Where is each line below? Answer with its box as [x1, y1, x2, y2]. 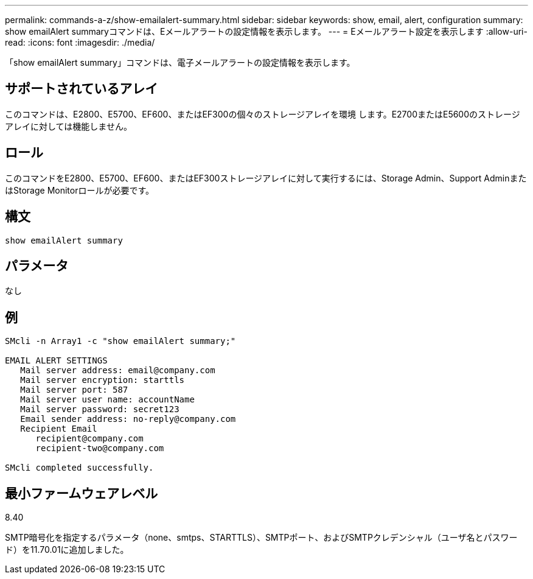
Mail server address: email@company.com [20, 365, 215, 376]
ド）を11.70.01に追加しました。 [5, 544, 129, 555]
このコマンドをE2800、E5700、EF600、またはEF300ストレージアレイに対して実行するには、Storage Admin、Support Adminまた [5, 172, 527, 183]
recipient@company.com [35, 433, 144, 444]
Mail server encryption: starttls [20, 375, 185, 385]
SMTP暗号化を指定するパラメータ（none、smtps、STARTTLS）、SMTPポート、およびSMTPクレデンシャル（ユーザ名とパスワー [5, 532, 518, 543]
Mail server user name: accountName [20, 395, 195, 405]
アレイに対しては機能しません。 [5, 121, 132, 132]
